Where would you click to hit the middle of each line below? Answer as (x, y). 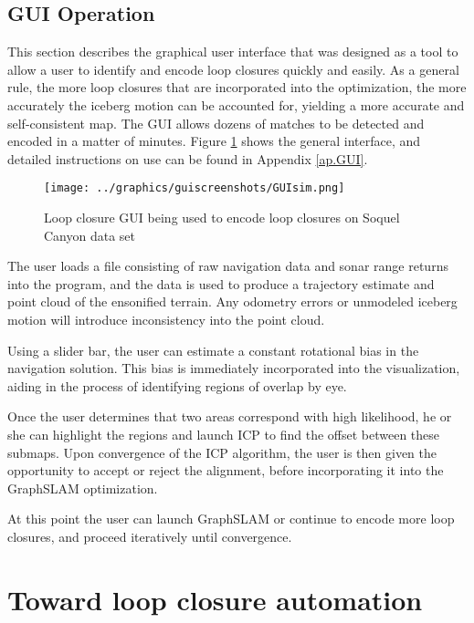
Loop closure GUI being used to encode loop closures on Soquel (222, 218)
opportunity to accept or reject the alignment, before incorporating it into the (226, 470)
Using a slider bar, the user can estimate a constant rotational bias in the (213, 350)
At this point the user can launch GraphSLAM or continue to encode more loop (231, 519)
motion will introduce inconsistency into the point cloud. (166, 319)
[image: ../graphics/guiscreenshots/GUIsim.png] (195, 188)
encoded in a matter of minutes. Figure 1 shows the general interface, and (214, 141)
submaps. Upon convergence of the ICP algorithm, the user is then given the (222, 452)
